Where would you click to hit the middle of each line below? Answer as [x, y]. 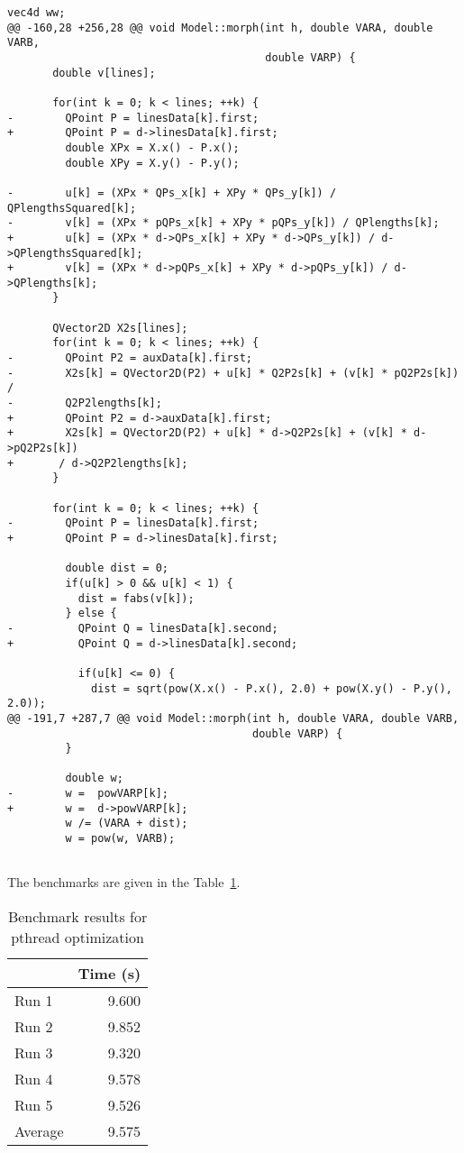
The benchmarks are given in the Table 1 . [124, 882]
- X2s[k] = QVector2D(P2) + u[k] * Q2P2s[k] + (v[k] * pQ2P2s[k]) [233, 373]
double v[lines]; [104, 73]
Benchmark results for [77, 916]
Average [39, 1131]
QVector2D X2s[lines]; [120, 328]
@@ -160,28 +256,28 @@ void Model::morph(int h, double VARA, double [220, 27]
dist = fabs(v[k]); [136, 598]
